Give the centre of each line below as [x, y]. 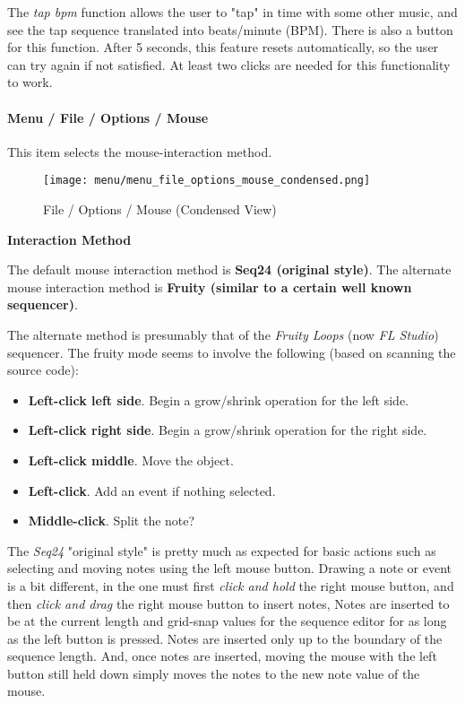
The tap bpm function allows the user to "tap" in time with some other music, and [232, 12]
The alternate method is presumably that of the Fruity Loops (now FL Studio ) [223, 334]
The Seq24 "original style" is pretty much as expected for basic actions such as [222, 550]
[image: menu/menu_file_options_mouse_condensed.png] [207, 181]
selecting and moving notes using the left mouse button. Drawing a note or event [230, 568]
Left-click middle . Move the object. [131, 460]
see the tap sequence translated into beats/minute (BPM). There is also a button [230, 29]
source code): [43, 370]
